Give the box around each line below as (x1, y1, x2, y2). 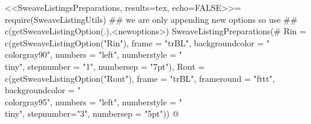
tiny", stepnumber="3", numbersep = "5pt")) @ (5, 107, 179, 120)
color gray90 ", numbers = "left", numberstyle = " (5, 48, 182, 61)
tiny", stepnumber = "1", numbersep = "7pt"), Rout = (5, 60, 205, 72)
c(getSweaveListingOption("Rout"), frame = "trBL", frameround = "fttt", (5, 72, 275, 84)
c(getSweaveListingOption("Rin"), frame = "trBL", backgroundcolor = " (5, 36, 270, 49)
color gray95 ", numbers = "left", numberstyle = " (5, 95, 182, 108)
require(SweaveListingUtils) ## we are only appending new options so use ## (5, 13, 298, 25)
